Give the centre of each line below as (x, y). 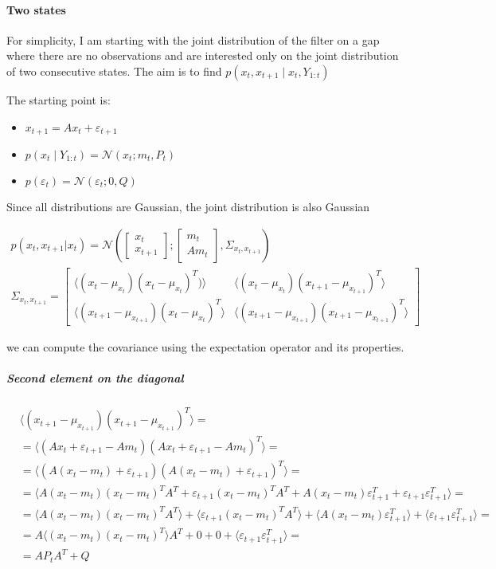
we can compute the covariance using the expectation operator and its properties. (205, 346)
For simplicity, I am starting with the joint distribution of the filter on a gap (193, 39)
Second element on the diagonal (95, 377)
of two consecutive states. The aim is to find (114, 71)
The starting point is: (59, 99)
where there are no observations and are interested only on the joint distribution (203, 55)
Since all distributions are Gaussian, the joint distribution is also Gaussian (188, 207)
